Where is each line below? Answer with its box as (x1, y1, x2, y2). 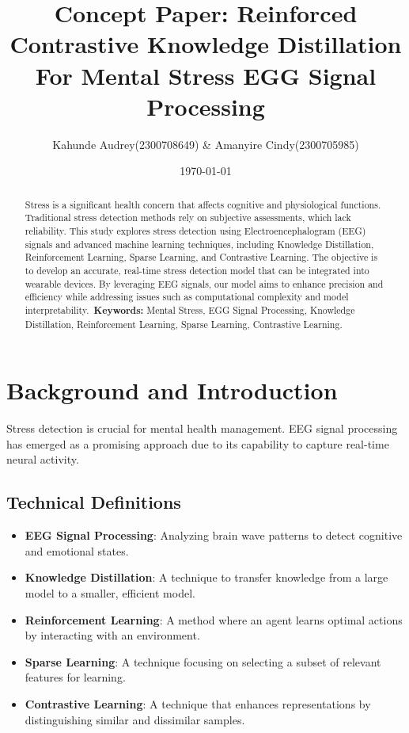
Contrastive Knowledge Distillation (9, 28, 402, 60)
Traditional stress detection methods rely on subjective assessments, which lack (25, 211, 351, 224)
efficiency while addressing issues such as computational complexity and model (25, 290, 349, 304)
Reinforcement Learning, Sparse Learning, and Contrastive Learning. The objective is (25, 250, 378, 264)
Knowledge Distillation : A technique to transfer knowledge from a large (25, 569, 388, 586)
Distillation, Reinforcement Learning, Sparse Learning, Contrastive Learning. (25, 317, 343, 330)
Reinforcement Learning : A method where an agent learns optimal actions (25, 611, 403, 628)
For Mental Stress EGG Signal (35, 59, 377, 91)
